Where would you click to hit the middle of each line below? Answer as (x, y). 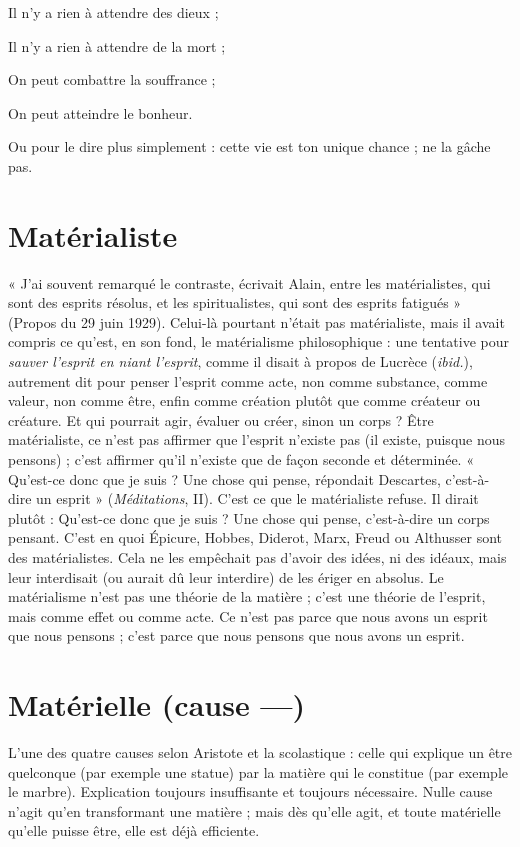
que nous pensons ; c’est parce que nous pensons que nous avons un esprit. (236, 635)
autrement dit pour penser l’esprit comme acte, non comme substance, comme (248, 380)
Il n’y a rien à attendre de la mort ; (117, 45)
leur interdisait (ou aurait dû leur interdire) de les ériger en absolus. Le (226, 576)
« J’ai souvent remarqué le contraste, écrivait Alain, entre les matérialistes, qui (249, 282)
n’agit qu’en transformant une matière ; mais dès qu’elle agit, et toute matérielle (254, 810)
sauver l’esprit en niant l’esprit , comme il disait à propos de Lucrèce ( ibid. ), (240, 361)
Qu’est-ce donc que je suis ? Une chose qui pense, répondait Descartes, (224, 478)
